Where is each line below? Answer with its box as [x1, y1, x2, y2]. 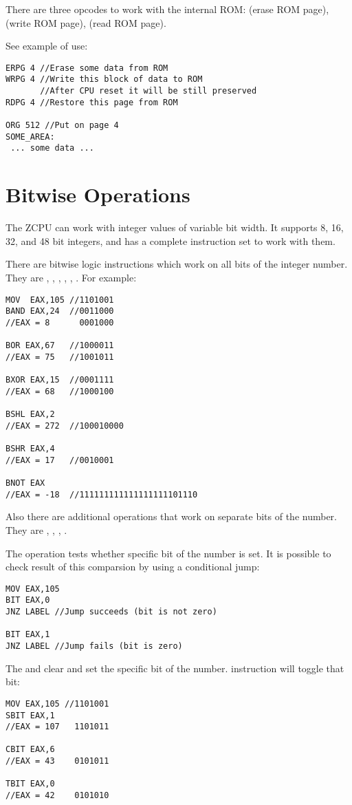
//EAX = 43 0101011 [5, 756, 109, 766]
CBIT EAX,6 [5, 744, 55, 755]
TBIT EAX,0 [5, 779, 55, 789]
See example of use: [5, 39, 88, 53]
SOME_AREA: [5, 131, 55, 142]
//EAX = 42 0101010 [5, 791, 109, 801]
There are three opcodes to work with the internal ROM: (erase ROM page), [5, 2, 329, 16]
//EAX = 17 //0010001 [5, 455, 114, 465]
